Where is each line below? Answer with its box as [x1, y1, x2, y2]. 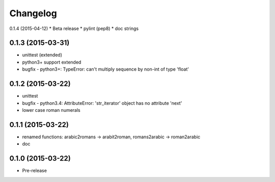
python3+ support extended [22, 59, 81, 65]
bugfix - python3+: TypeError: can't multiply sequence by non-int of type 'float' [22, 66, 189, 72]
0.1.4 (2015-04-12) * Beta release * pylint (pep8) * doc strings [9, 25, 139, 32]
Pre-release [22, 168, 47, 174]
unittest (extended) [22, 52, 63, 58]
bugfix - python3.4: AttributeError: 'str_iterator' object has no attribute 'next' [22, 100, 182, 106]
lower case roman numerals [22, 107, 81, 113]
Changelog [9, 8, 57, 19]
